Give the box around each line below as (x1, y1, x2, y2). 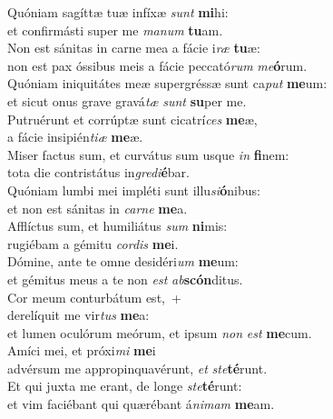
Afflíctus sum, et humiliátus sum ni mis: (7, 216, 228, 235)
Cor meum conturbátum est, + (7, 287, 181, 306)
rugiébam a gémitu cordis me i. (7, 234, 179, 253)
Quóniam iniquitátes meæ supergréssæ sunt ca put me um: (7, 74, 328, 93)
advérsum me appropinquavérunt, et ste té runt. (7, 358, 268, 377)
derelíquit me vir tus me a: (7, 305, 150, 324)
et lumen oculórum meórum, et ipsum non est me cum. (7, 323, 312, 342)
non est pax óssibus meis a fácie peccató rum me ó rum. (7, 55, 308, 75)
